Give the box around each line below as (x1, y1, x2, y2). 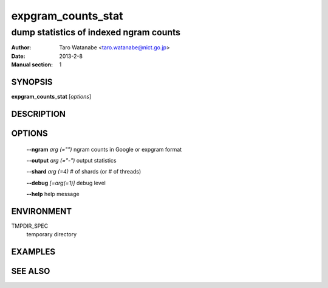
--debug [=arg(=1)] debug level (26, 179, 106, 186)
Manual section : (11, 61, 53, 68)
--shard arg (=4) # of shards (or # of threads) (26, 168, 142, 175)
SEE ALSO (11, 266, 50, 276)
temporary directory (26, 231, 77, 238)
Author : (11, 44, 32, 51)
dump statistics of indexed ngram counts (11, 27, 181, 38)
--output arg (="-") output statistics (26, 156, 117, 164)
